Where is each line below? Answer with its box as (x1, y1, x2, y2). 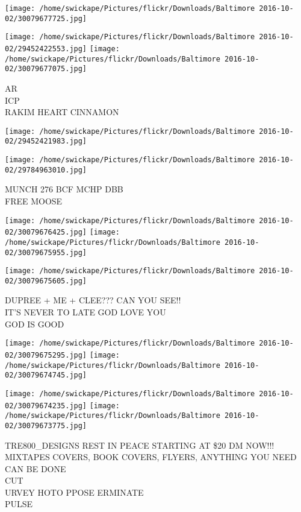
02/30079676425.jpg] (5, 228, 87, 237)
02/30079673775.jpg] (5, 421, 87, 430)
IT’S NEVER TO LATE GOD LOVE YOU (5, 306, 166, 318)
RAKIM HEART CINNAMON (5, 106, 119, 118)
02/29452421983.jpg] (5, 137, 87, 146)
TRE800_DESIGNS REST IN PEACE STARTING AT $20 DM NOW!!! (5, 438, 275, 451)
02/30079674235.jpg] (5, 401, 87, 410)
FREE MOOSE (5, 194, 63, 207)
